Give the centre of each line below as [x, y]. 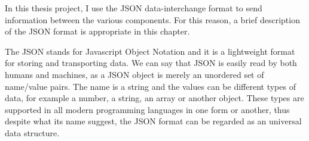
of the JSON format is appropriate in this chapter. [97, 31]
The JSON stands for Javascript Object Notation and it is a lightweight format [150, 51]
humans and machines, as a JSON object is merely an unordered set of [134, 74]
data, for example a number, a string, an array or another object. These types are [154, 98]
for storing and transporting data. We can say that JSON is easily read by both [151, 63]
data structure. [32, 132]
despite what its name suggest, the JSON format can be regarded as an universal [153, 121]
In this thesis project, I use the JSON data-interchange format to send [134, 8]
